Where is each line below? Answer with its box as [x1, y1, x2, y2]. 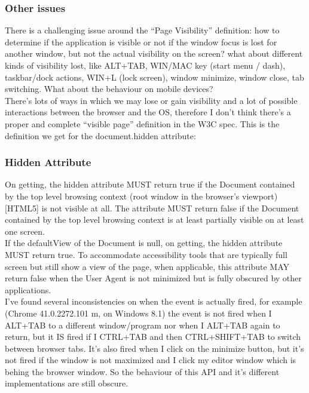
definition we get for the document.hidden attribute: [5, 129, 196, 142]
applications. [5, 283, 51, 296]
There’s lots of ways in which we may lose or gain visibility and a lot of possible [5, 94, 298, 106]
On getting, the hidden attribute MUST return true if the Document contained [5, 178, 295, 191]
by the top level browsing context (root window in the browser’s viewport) [5, 189, 278, 202]
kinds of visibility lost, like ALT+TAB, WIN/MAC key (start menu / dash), [5, 59, 286, 71]
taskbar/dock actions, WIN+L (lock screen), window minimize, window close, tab [5, 70, 304, 83]
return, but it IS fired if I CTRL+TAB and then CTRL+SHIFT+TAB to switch [5, 330, 301, 343]
